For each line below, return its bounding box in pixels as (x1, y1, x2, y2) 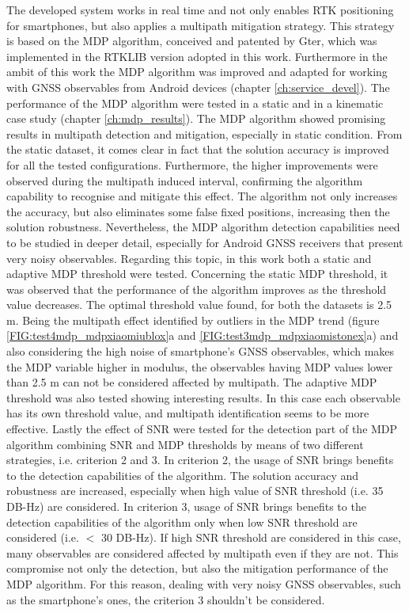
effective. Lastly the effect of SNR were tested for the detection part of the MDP (6, 421, 398, 437)
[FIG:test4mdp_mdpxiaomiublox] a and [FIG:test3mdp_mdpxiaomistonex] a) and (6, 327, 399, 344)
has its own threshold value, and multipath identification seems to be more (6, 405, 369, 421)
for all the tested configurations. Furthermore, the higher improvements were (6, 156, 378, 173)
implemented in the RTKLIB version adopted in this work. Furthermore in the (6, 48, 388, 64)
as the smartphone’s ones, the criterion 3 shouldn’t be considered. (6, 591, 325, 607)
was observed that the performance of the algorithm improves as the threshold (6, 280, 387, 297)
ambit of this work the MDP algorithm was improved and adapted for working (6, 63, 388, 80)
